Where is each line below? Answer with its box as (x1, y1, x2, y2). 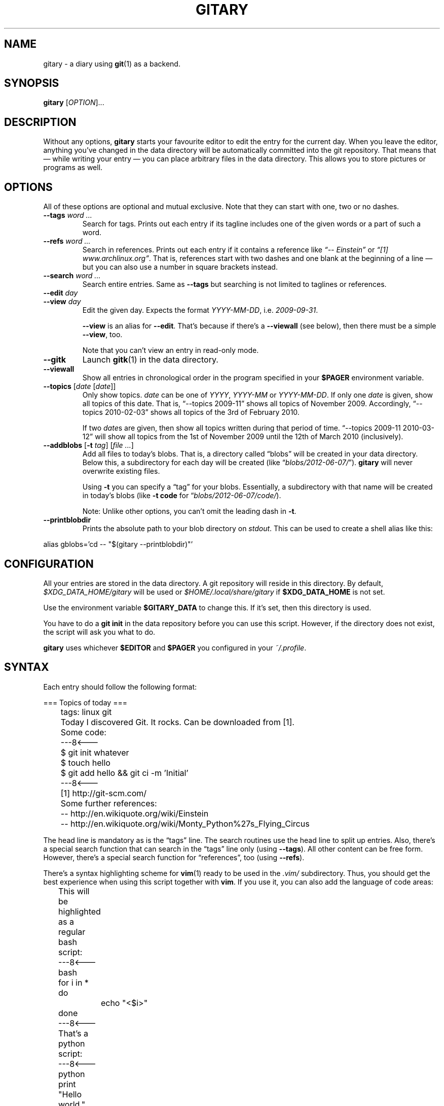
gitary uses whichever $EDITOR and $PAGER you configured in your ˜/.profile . (43, 643, 307, 652)
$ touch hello (60, 757, 110, 768)
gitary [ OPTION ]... (43, 98, 104, 107)
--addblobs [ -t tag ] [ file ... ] (43, 441, 134, 450)
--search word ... (43, 271, 101, 280)
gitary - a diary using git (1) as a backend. (43, 59, 180, 68)
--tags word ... (43, 211, 92, 220)
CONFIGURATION (4, 557, 94, 570)
